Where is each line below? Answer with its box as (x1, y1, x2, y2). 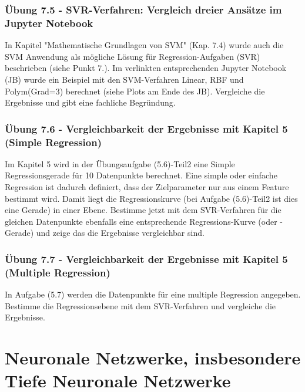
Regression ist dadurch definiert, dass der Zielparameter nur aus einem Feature (5, 181, 289, 193)
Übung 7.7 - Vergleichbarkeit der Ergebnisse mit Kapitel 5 (5, 251, 288, 266)
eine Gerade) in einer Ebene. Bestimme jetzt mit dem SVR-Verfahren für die (5, 204, 281, 216)
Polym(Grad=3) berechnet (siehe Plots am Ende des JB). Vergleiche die (5, 85, 265, 97)
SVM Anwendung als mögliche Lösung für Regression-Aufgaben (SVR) (5, 50, 260, 62)
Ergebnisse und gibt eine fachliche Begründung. (5, 96, 176, 109)
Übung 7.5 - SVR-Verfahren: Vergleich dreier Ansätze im (5, 2, 282, 16)
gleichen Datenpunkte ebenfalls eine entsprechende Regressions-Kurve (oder (5, 215, 277, 227)
